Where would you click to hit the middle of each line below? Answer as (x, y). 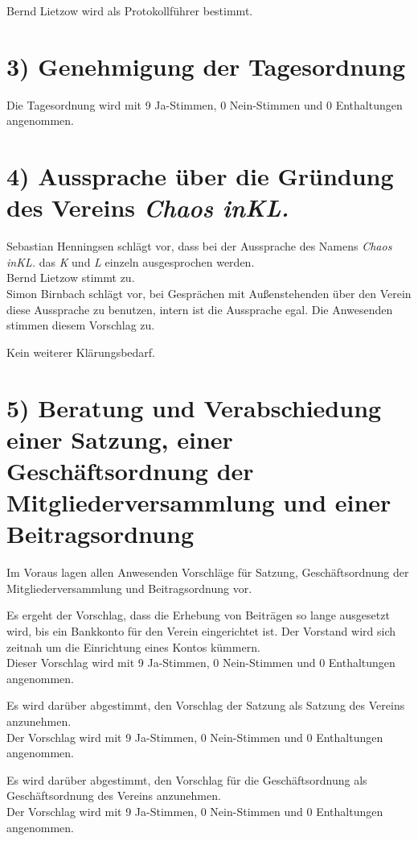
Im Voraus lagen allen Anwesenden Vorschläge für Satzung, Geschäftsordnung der (208, 572)
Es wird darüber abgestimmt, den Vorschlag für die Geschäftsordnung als (187, 779)
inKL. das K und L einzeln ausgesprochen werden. (131, 261)
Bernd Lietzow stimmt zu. (71, 278)
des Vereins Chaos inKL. (148, 208)
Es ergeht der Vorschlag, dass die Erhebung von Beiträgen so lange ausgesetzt (198, 615)
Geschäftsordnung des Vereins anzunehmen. (114, 795)
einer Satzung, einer (120, 439)
